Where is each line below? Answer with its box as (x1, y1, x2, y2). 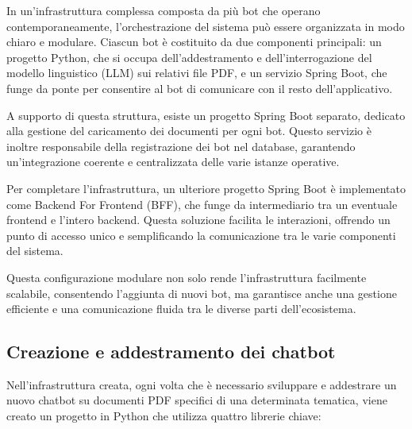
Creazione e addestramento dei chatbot (6, 339, 336, 364)
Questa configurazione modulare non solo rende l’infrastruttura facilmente (6, 269, 367, 285)
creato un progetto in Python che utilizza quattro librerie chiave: (6, 408, 322, 424)
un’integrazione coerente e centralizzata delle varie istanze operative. (6, 153, 340, 170)
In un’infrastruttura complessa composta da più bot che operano (6, 2, 321, 18)
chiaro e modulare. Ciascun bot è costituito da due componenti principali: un (6, 33, 382, 50)
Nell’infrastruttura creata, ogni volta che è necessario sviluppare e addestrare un (6, 376, 397, 392)
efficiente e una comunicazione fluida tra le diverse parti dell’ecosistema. (6, 300, 356, 317)
